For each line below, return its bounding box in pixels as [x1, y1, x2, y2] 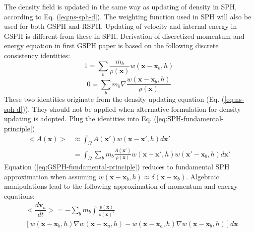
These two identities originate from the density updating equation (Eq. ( [4, 94, 225, 104]
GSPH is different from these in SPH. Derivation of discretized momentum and [4, 30, 245, 41]
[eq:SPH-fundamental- [156, 113, 224, 124]
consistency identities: [4, 50, 70, 60]
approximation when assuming [4, 171, 97, 181]
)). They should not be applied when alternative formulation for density [22, 103, 241, 114]
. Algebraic [186, 171, 219, 181]
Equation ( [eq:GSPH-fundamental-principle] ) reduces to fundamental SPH [4, 161, 230, 172]
